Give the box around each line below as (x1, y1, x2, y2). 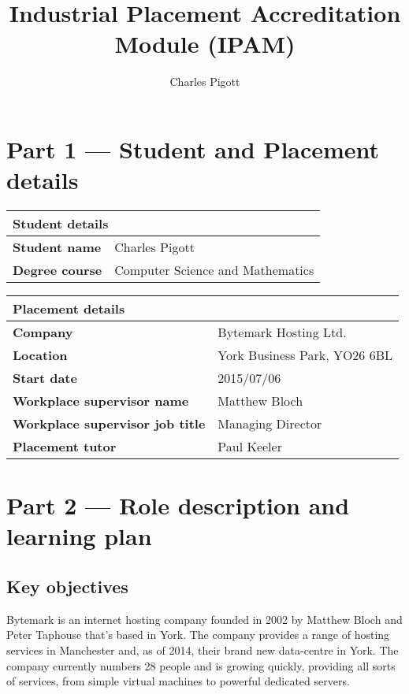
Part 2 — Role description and (6, 489, 350, 521)
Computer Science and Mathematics (114, 261, 314, 280)
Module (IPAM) (114, 28, 296, 60)
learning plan (6, 520, 152, 552)
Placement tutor (13, 437, 117, 456)
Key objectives (6, 573, 128, 598)
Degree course (13, 261, 102, 280)
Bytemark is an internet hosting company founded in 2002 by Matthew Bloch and (6, 610, 403, 627)
